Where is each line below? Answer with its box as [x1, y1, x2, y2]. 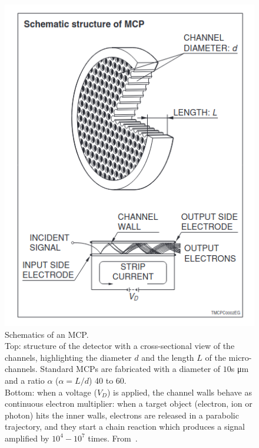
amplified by [5, 431, 49, 444]
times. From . [88, 431, 138, 444]
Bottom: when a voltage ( [5, 386, 97, 398]
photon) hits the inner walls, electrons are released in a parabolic [5, 409, 239, 421]
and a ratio [5, 374, 45, 386]
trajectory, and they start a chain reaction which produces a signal [5, 420, 245, 433]
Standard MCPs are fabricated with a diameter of [40, 363, 221, 375]
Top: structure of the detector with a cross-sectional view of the [5, 340, 235, 352]
